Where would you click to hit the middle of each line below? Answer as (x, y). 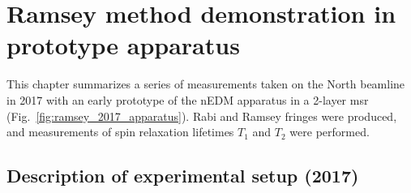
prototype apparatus (123, 45)
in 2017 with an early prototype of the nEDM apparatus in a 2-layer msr (188, 99)
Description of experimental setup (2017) (183, 176)
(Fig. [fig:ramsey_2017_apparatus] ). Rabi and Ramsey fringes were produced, (202, 116)
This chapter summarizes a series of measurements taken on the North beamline (206, 84)
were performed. (330, 132)
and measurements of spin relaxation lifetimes (120, 132)
